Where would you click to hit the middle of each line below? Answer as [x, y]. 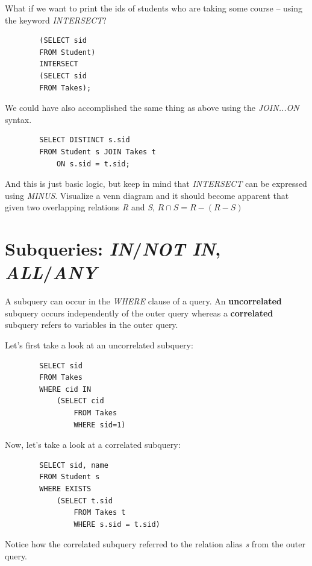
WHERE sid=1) [100, 425]
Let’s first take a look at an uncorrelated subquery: [99, 345]
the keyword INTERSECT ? [56, 20]
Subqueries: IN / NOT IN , [113, 249]
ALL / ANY [51, 272]
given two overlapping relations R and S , [80, 207]
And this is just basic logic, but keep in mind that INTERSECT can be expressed [156, 184]
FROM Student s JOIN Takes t [98, 152]
